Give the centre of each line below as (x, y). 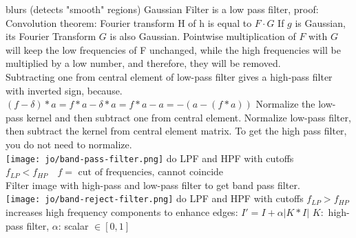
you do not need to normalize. (69, 144)
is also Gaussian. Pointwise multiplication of (203, 36)
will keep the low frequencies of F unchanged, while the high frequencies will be (173, 49)
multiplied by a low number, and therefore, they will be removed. (143, 63)
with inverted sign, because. (64, 90)
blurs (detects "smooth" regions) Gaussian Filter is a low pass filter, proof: (162, 9)
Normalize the (285, 104)
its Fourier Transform (51, 36)
